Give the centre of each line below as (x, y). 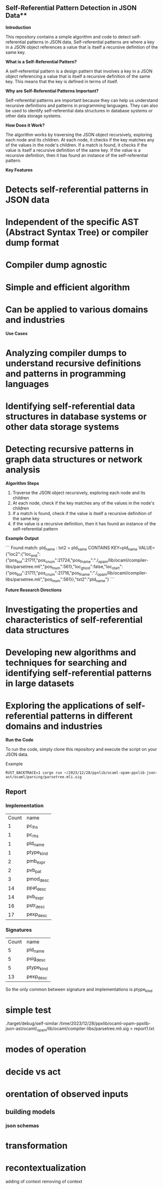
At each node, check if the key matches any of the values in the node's (83, 503)
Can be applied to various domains (77, 310)
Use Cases (17, 333)
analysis (23, 470)
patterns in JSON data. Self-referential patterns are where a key (91, 42)
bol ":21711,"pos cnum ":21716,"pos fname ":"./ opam (62, 573)
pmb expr (36, 861)
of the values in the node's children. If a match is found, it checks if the (76, 145)
